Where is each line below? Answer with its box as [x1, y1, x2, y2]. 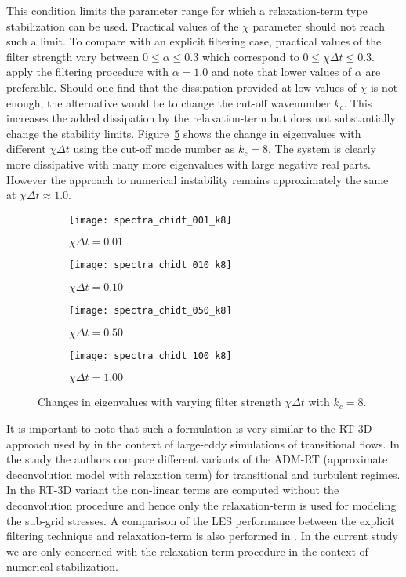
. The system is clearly [267, 140, 376, 157]
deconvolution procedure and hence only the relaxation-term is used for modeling [6, 496, 397, 513]
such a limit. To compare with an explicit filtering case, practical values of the [6, 33, 382, 49]
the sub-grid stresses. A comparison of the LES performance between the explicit [6, 512, 395, 528]
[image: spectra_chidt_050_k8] [69, 305, 232, 317]
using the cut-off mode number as [73, 140, 235, 157]
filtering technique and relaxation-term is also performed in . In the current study [6, 528, 398, 544]
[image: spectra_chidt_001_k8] [69, 214, 232, 226]
